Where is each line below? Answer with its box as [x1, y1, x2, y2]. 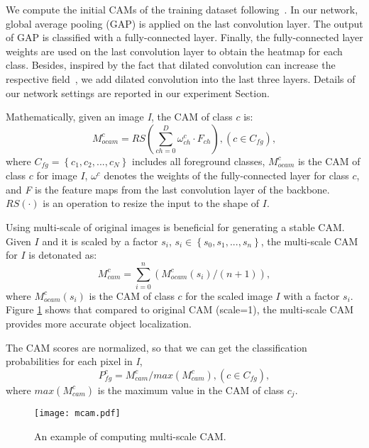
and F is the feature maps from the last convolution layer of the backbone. [6, 181, 330, 196]
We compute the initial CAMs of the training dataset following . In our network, [6, 2, 358, 16]
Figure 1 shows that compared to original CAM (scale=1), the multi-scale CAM [6, 302, 354, 317]
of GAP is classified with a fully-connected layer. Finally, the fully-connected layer [6, 30, 363, 45]
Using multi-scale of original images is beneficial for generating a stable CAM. [6, 219, 345, 234]
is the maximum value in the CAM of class [97, 382, 285, 397]
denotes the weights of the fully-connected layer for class [104, 168, 349, 183]
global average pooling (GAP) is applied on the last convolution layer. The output [6, 16, 363, 30]
